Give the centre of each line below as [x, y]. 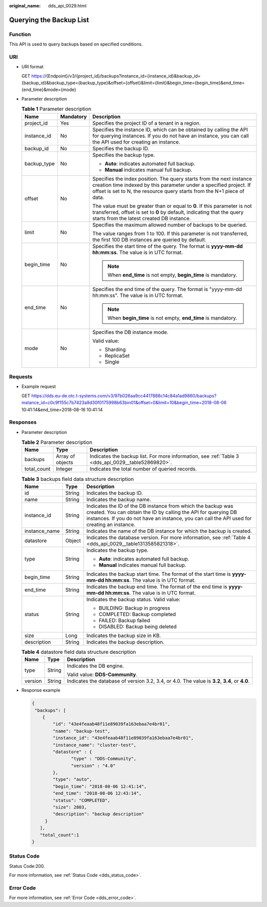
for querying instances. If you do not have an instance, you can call [171, 136]
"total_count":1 [59, 835]
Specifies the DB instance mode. [130, 332]
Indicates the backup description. [125, 642]
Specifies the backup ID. [121, 148]
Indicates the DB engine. [95, 666]
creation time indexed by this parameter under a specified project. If [172, 185]
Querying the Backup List [49, 20]
